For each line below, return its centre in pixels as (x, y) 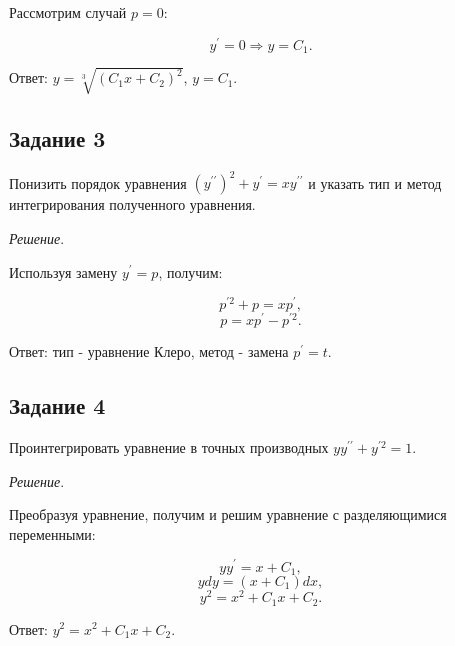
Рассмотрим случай (68, 12)
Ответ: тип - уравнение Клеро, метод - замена (149, 351)
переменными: (52, 533)
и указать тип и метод (375, 182)
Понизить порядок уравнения (98, 182)
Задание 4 (57, 405)
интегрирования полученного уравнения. (132, 204)
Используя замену (63, 271)
